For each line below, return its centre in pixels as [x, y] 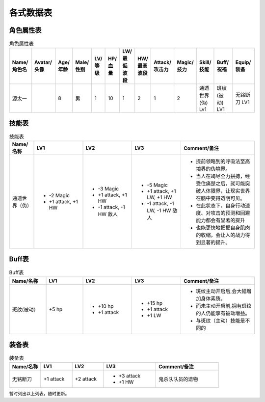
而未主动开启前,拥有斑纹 [224, 306]
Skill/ [205, 62]
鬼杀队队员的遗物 [178, 379]
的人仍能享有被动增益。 [223, 313]
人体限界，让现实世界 [225, 191]
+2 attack [86, 379]
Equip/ [243, 62]
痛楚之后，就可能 [225, 184]
